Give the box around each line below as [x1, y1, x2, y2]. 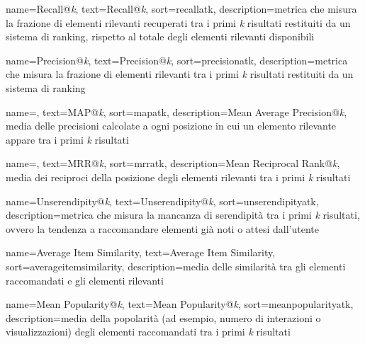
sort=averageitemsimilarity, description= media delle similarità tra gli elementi [6, 258, 346, 273]
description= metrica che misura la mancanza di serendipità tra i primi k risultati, [6, 207, 360, 222]
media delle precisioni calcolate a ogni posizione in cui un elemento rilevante [6, 118, 337, 133]
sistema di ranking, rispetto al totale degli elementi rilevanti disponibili [6, 29, 315, 44]
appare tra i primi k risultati [6, 132, 129, 147]
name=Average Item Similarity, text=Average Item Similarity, [6, 245, 276, 260]
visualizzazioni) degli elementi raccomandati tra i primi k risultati [6, 324, 291, 339]
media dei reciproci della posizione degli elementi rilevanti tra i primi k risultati [6, 169, 351, 184]
